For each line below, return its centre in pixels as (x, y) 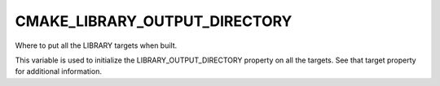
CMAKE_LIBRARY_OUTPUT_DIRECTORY (154, 21)
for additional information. (58, 71)
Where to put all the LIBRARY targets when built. (96, 45)
